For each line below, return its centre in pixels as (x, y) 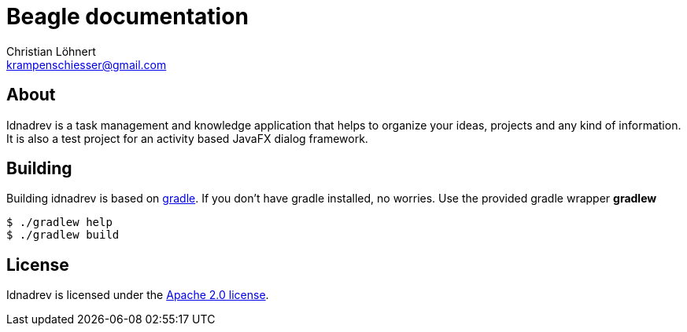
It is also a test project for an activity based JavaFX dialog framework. (187, 138)
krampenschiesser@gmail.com (87, 64)
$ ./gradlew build (63, 235)
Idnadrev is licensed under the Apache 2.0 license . (138, 295)
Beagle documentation (127, 16)
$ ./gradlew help (59, 223)
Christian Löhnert (51, 51)
